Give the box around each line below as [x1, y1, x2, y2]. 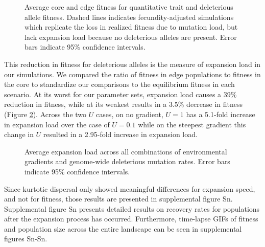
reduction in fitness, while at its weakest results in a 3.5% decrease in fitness [4, 99, 243, 109]
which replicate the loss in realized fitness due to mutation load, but [25, 21, 238, 32]
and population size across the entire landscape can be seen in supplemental [4, 223, 242, 234]
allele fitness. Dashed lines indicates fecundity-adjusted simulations [25, 11, 234, 22]
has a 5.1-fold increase [186, 108, 255, 119]
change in [4, 129, 34, 140]
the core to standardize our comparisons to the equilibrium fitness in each [4, 79, 235, 89]
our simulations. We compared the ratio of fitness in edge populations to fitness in [4, 69, 261, 79]
